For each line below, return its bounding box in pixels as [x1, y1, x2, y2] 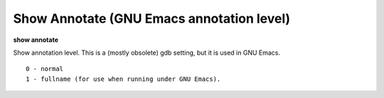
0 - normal [26, 65, 64, 73]
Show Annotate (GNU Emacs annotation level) [13, 11, 291, 26]
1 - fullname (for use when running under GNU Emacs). [26, 75, 221, 83]
